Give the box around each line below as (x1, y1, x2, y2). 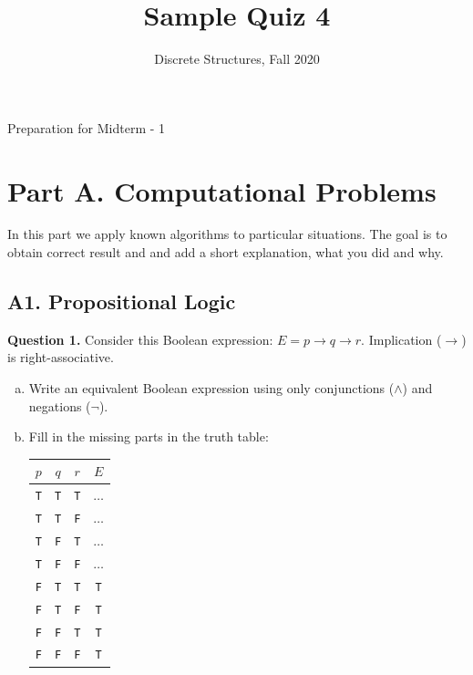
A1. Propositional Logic (7, 287, 236, 316)
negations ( (28, 396, 91, 415)
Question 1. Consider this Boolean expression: (7, 329, 273, 348)
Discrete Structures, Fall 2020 (154, 49, 320, 68)
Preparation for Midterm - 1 (7, 118, 166, 137)
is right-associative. (7, 348, 114, 367)
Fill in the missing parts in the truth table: (28, 427, 269, 446)
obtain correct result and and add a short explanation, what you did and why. (7, 243, 444, 262)
